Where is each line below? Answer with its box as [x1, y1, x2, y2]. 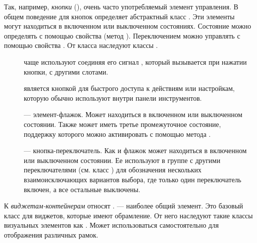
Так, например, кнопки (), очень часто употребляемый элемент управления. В [4, 1, 239, 11]
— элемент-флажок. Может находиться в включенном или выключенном [24, 109, 243, 120]
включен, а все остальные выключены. [24, 184, 141, 194]
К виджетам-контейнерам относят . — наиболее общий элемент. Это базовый [4, 201, 243, 211]
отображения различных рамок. [4, 229, 99, 240]
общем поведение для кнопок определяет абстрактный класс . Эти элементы [4, 11, 235, 21]
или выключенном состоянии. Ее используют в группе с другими [24, 155, 220, 165]
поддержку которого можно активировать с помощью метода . [24, 128, 211, 139]
